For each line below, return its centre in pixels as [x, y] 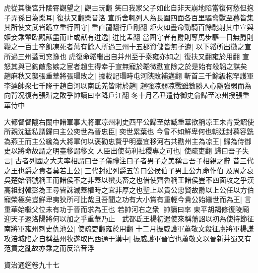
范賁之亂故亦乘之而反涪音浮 [49, 248]
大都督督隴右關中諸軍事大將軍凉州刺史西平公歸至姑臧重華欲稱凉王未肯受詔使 [129, 121]
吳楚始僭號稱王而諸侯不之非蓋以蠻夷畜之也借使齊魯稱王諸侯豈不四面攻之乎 [126, 180]
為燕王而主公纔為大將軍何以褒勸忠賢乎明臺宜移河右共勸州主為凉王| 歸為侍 [124, 141]
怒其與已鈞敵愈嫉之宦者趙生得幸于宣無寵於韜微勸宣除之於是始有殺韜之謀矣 [126, 66]
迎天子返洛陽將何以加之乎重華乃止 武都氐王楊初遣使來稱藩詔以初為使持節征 [129, 219]
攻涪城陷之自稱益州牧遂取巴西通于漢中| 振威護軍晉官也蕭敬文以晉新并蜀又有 [128, 238]
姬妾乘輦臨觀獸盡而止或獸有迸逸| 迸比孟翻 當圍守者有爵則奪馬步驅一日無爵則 [129, 36]
